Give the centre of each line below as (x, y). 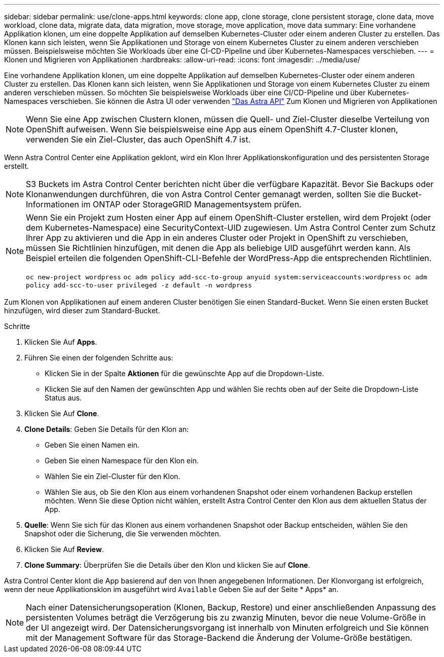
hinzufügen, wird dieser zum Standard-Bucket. (82, 311)
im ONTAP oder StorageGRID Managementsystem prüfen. (191, 204)
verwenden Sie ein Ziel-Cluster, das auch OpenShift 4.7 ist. (138, 139)
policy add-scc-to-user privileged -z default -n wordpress (139, 285)
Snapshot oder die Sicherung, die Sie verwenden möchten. (123, 534)
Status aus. (63, 398)
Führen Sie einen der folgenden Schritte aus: (99, 358)
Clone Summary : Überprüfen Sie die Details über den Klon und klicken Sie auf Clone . (167, 565)
